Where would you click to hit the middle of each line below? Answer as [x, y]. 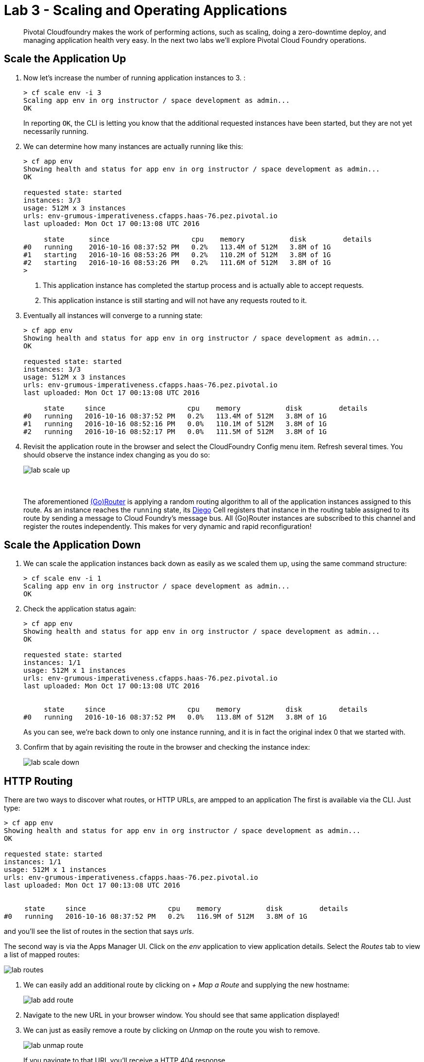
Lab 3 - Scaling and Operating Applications [146, 10]
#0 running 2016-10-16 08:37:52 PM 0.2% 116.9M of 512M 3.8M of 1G [156, 917]
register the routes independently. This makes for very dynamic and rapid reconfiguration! [168, 526]
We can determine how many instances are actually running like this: [133, 146]
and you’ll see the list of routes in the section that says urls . [99, 931]
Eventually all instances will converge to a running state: [113, 315]
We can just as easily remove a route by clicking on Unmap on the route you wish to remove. [172, 1030]
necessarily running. [56, 131]
